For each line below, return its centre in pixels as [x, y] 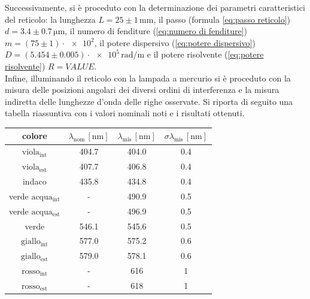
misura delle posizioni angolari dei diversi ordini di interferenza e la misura [142, 90]
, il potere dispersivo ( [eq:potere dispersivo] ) [175, 42]
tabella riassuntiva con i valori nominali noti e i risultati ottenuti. [125, 113]
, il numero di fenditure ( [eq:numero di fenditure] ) [156, 31]
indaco [34, 181]
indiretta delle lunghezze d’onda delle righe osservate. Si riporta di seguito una [149, 101]
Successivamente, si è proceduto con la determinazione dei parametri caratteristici [155, 7]
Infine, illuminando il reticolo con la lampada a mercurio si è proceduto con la [148, 78]
